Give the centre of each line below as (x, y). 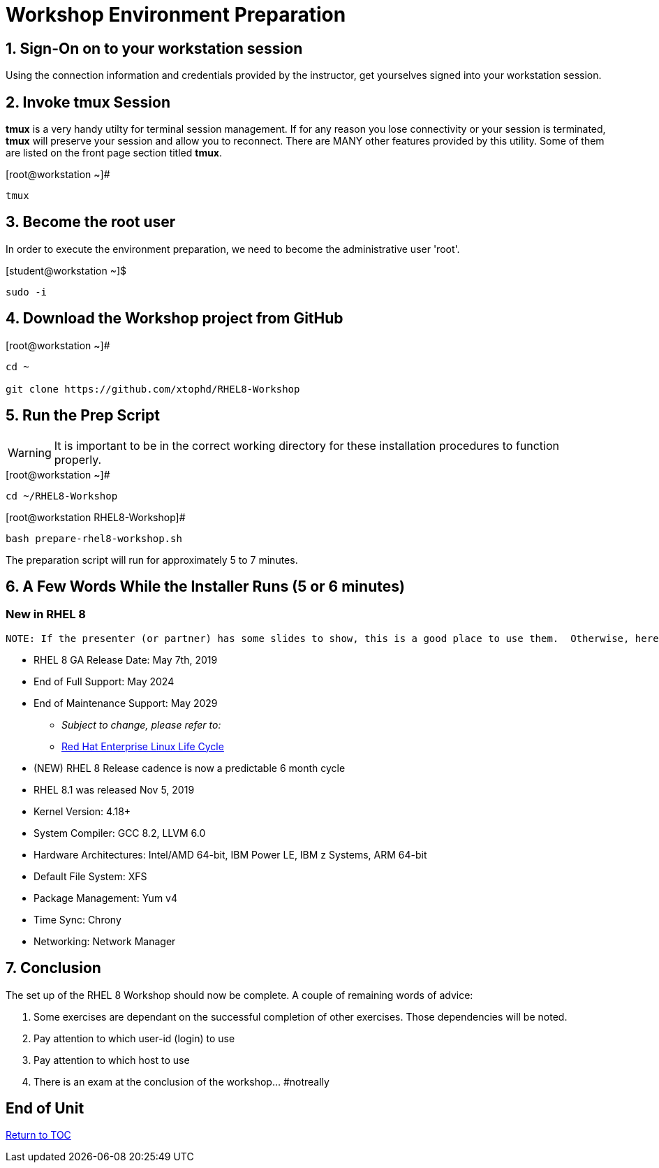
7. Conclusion (53, 968)
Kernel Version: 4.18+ (82, 811)
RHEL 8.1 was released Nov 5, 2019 (114, 789)
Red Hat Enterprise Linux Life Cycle (143, 746)
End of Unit (45, 1109)
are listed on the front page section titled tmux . (114, 153)
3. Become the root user (91, 222)
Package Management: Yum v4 (106, 898)
